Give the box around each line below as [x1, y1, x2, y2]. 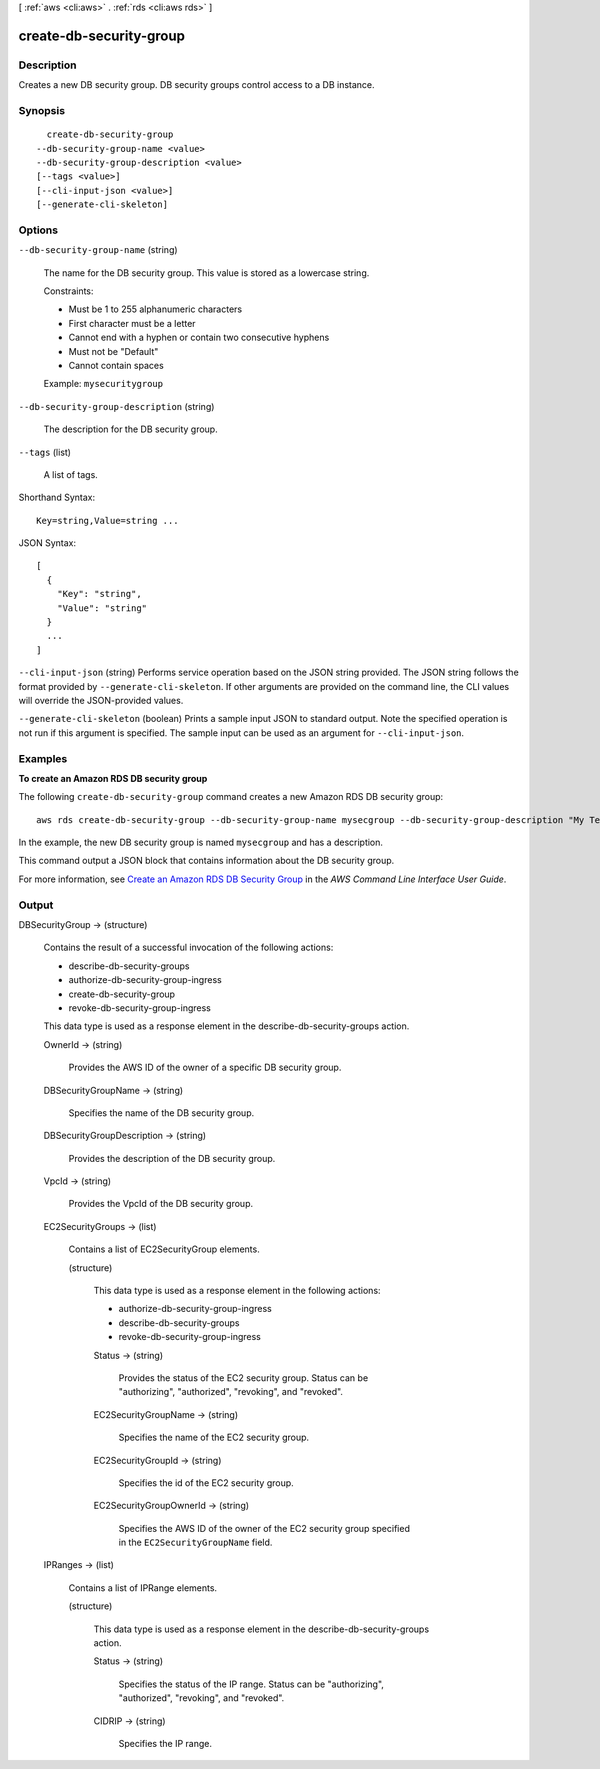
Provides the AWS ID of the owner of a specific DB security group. [68, 1061, 342, 1074]
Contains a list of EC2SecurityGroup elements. [68, 1243, 260, 1255]
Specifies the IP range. [118, 1738, 212, 1749]
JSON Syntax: [18, 537, 77, 549]
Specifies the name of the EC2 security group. [118, 1431, 310, 1444]
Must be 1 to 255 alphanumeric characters [68, 303, 243, 315]
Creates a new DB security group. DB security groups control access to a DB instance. [18, 79, 375, 91]
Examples [18, 751, 68, 765]
